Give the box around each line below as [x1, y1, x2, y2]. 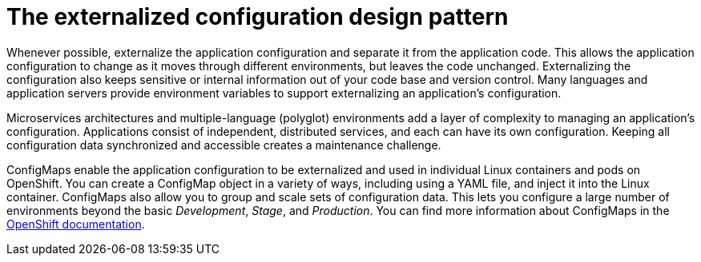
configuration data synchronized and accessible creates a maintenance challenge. [6, 137, 441, 152]
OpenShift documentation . [6, 216, 145, 231]
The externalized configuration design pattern [6, 3, 509, 30]
